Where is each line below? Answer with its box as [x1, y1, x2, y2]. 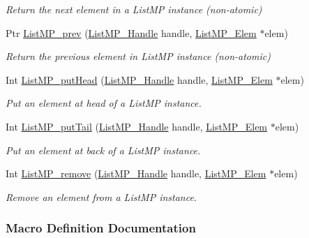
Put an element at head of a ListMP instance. [6, 96, 202, 110]
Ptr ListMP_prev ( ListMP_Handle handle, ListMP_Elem [6, 25, 257, 40]
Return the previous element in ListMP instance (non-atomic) [6, 49, 271, 64]
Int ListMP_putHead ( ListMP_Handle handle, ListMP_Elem [6, 72, 273, 87]
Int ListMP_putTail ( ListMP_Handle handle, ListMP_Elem [6, 119, 268, 133]
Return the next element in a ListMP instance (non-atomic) [6, 2, 262, 16]
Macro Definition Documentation [6, 219, 196, 237]
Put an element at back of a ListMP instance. [6, 142, 201, 157]
